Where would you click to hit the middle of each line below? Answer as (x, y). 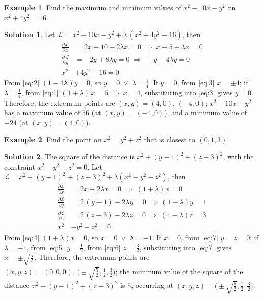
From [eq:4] (22, 237)
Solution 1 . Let (30, 34)
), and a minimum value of (206, 112)
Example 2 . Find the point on (53, 139)
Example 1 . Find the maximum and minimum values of (93, 7)
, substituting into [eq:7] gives (185, 247)
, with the (238, 157)
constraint (20, 166)
